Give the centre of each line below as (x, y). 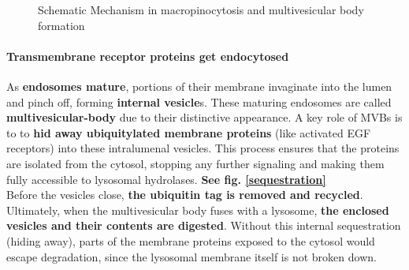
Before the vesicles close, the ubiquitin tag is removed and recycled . (185, 195)
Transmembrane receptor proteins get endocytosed (148, 56)
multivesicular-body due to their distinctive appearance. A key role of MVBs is (204, 117)
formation (61, 25)
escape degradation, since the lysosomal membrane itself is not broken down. (191, 256)
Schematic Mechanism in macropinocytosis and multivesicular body (201, 9)
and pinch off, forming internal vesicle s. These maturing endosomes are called (199, 101)
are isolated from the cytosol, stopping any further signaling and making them (195, 163)
